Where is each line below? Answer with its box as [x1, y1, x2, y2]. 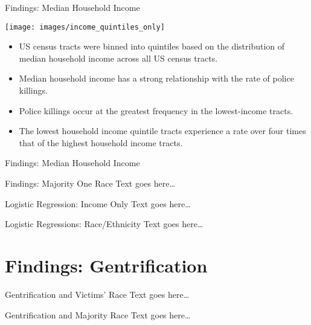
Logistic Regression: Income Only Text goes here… [5, 197, 191, 210]
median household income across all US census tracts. [19, 51, 218, 64]
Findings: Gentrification [5, 253, 208, 277]
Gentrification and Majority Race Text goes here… [5, 308, 191, 321]
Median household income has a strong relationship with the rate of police [19, 72, 294, 85]
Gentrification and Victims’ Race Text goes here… [5, 288, 190, 300]
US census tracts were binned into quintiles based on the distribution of [19, 40, 285, 53]
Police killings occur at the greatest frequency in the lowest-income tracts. [19, 104, 293, 117]
